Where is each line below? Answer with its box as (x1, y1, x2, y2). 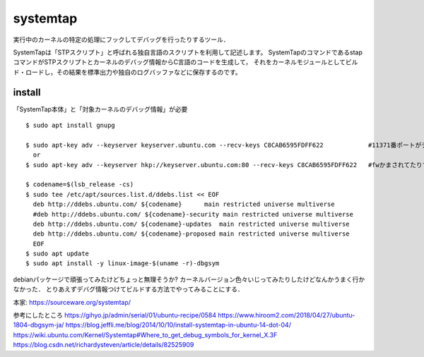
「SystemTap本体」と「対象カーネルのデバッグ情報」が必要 (13, 104, 188, 113)
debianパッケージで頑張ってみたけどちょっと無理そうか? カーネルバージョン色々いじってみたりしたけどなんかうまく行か (13, 275, 365, 284)
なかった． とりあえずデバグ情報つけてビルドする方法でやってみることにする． (13, 285, 244, 294)
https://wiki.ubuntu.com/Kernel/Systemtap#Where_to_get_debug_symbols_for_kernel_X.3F (13, 330, 278, 339)
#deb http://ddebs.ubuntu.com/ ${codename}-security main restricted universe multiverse (33, 210, 353, 218)
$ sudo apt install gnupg (25, 121, 116, 130)
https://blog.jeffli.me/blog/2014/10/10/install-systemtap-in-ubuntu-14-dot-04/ (65, 321, 291, 329)
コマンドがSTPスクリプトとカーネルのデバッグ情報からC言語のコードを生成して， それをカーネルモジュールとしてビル (13, 58, 358, 66)
